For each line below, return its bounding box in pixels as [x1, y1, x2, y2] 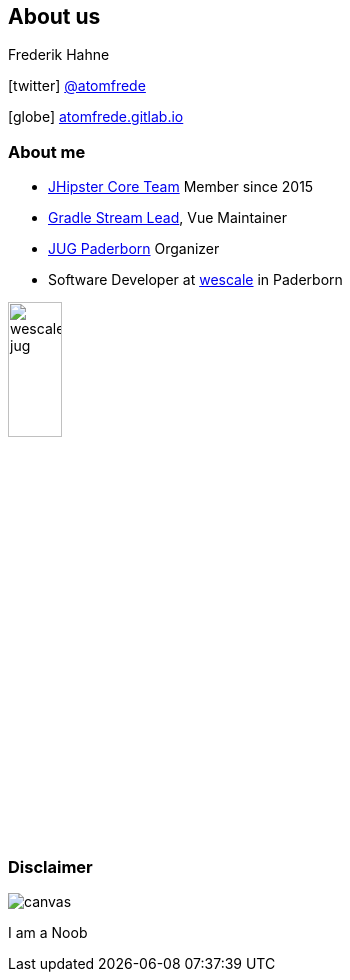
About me [8, 141, 86, 162]
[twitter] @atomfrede [8, 77, 146, 95]
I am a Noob [8, 923, 88, 941]
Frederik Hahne [8, 46, 110, 64]
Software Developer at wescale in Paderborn [48, 271, 343, 289]
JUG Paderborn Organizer [48, 240, 220, 258]
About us [8, 4, 101, 29]
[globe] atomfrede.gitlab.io [8, 108, 184, 126]
